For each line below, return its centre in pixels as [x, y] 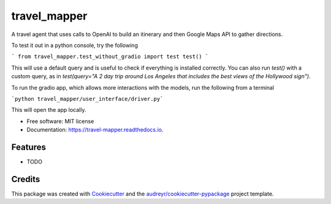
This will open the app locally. [49, 110]
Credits [26, 179]
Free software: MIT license [60, 121]
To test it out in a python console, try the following [74, 45]
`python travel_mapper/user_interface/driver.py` [87, 99]
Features [29, 147]
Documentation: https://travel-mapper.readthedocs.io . [95, 130]
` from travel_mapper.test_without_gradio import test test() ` [110, 57]
